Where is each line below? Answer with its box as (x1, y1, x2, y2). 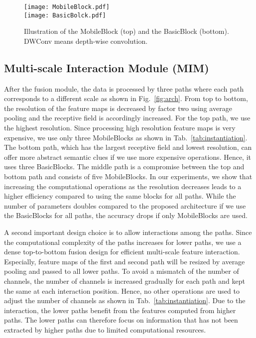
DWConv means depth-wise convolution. (24, 35, 148, 46)
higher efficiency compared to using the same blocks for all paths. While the (4, 191, 236, 201)
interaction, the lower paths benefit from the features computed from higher (4, 305, 236, 315)
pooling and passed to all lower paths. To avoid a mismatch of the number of (4, 266, 239, 276)
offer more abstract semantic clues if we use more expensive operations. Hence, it (4, 151, 252, 162)
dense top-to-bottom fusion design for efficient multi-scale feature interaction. (4, 246, 240, 257)
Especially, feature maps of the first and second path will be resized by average (4, 256, 245, 266)
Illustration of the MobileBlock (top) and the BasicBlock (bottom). (24, 26, 229, 36)
